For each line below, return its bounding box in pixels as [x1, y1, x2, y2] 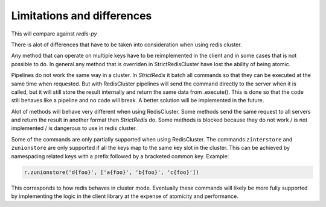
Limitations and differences [11, 9, 152, 22]
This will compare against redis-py [11, 30, 97, 37]
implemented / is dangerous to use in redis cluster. [11, 125, 137, 132]
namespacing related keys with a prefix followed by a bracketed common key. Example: [11, 152, 229, 159]
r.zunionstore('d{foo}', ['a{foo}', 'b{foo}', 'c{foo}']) [24, 168, 199, 176]
